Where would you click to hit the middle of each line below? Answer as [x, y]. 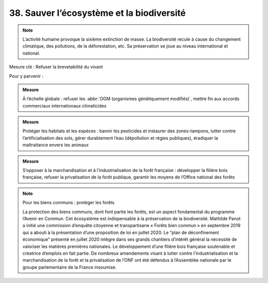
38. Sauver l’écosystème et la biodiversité [98, 13]
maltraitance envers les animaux [56, 145]
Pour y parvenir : [26, 76]
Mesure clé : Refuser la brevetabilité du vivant [56, 67]
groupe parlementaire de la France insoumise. [69, 267]
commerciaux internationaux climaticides [65, 106]
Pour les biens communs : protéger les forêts [68, 203]
